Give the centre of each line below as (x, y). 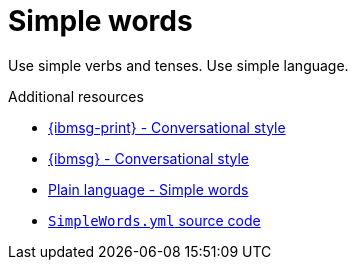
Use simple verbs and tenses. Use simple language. (178, 65)
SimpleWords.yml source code (154, 220)
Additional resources (76, 96)
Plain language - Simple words (148, 189)
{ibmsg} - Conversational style (148, 158)
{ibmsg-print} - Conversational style (167, 127)
